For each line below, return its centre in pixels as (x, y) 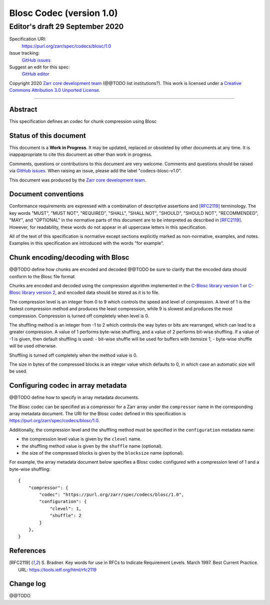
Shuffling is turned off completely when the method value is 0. (73, 355)
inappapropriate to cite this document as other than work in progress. (81, 154)
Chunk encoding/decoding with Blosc (69, 258)
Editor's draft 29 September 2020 (66, 26)
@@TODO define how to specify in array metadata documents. (74, 398)
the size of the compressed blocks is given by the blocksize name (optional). (103, 453)
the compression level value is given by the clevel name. (82, 439)
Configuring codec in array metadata (68, 385)
